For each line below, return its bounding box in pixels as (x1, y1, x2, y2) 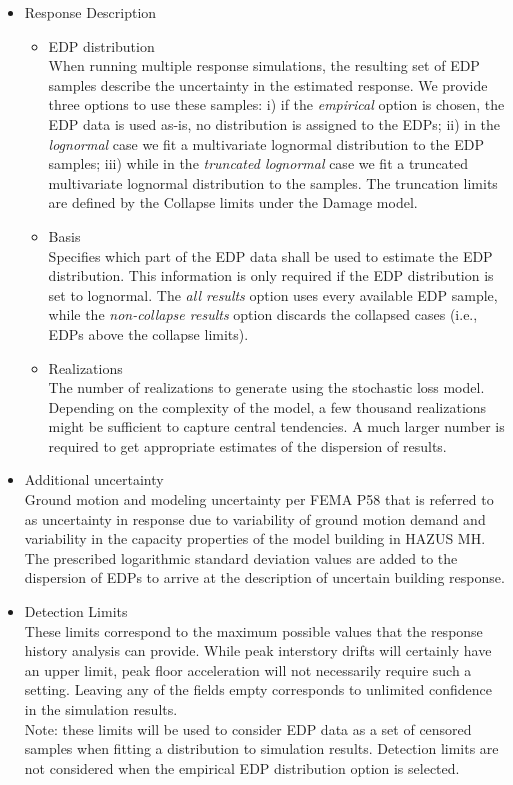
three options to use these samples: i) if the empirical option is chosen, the (48, 94, 505, 115)
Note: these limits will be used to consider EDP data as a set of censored (24, 718, 472, 739)
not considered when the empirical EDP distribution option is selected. (24, 757, 460, 778)
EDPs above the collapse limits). (48, 323, 249, 344)
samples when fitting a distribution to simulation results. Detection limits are (24, 738, 499, 759)
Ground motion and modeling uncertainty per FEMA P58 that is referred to (24, 489, 494, 510)
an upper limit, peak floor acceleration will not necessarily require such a (24, 659, 472, 680)
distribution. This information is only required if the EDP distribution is (48, 265, 494, 286)
